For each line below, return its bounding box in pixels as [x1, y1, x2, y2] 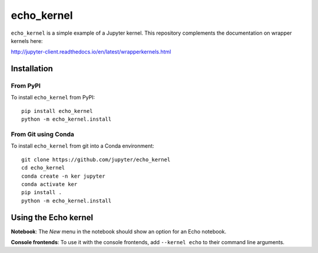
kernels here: [11, 37, 43, 44]
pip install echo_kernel [21, 108, 93, 114]
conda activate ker [21, 181, 78, 188]
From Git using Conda [11, 130, 75, 138]
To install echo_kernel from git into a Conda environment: [11, 142, 154, 149]
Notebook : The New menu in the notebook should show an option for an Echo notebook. [11, 228, 227, 235]
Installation [11, 64, 53, 74]
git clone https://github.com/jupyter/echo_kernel [21, 156, 171, 163]
